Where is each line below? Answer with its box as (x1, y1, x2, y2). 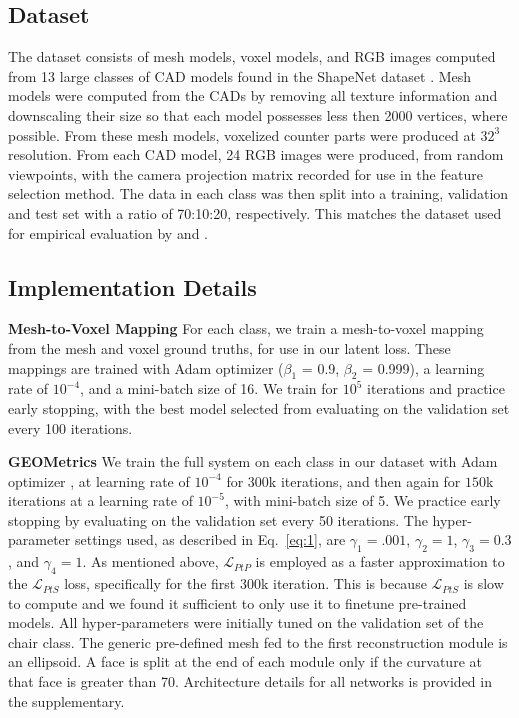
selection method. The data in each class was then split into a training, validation (8, 183, 509, 204)
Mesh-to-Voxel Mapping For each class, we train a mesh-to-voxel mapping (8, 318, 484, 339)
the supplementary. (8, 690, 125, 711)
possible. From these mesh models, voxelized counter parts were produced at (8, 124, 476, 145)
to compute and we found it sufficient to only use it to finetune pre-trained (8, 592, 467, 613)
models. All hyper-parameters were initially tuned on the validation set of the (8, 612, 484, 633)
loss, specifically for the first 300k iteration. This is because (64, 573, 427, 594)
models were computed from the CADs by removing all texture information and (8, 85, 498, 106)
